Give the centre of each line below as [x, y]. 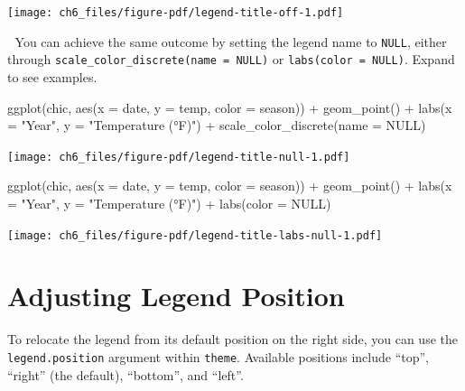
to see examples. [52, 76]
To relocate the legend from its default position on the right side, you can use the [232, 339]
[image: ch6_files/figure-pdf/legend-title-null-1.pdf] [179, 157]
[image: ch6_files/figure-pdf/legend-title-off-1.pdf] [176, 13]
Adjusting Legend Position [176, 296]
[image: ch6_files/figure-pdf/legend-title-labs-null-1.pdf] [195, 235]
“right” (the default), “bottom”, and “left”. [126, 374]
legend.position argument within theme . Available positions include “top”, [218, 356]
